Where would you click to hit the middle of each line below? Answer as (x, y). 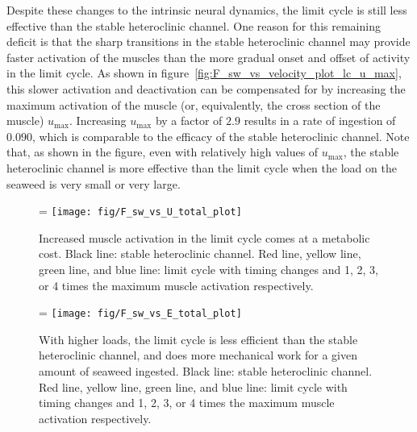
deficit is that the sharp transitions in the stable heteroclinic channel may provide (208, 42)
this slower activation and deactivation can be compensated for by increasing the (206, 88)
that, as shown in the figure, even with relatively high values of (163, 152)
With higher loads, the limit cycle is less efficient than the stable (198, 339)
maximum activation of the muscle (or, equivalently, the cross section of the (194, 104)
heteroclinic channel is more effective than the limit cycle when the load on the (202, 167)
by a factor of (189, 120)
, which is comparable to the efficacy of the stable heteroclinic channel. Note (221, 136)
